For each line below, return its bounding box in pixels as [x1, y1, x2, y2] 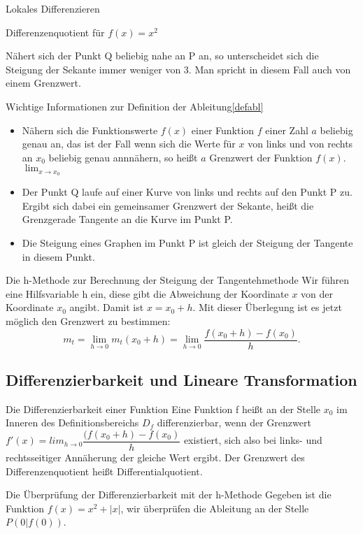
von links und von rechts [248, 136, 353, 151]
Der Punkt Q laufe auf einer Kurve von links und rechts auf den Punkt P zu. [22, 185, 353, 199]
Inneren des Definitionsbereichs [6, 415, 139, 430]
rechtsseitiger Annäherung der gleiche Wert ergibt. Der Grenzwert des [6, 450, 305, 465]
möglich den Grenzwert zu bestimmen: [6, 313, 171, 328]
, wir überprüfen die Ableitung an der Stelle [120, 500, 309, 515]
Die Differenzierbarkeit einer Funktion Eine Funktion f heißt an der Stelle [6, 401, 321, 416]
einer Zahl [265, 122, 308, 137]
